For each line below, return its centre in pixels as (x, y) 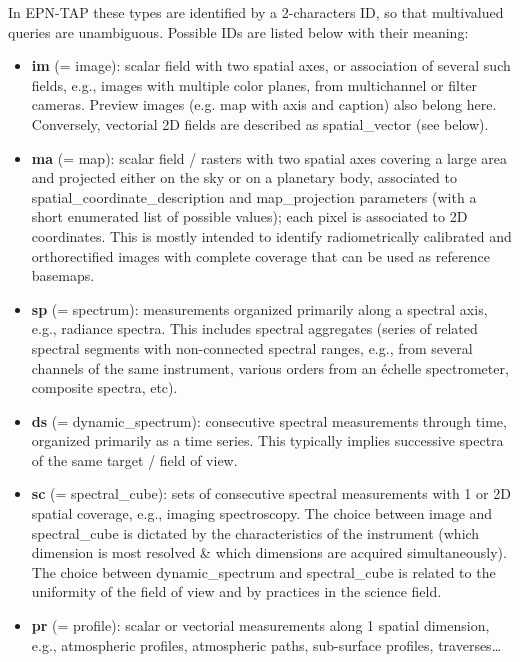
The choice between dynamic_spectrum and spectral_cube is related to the (263, 571)
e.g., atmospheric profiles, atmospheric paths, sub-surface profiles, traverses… (266, 644)
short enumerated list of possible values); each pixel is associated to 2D (249, 216)
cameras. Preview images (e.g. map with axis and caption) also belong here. (264, 104)
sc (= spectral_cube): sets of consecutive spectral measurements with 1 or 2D (271, 493)
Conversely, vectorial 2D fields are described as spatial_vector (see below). (260, 123)
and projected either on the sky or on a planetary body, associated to (244, 177)
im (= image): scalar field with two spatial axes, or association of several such (271, 65)
